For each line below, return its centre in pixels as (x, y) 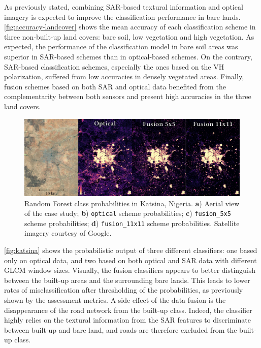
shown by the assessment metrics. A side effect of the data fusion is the (115, 299)
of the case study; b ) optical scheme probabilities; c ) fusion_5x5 (128, 213)
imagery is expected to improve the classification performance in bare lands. (122, 17)
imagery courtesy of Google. (68, 233)
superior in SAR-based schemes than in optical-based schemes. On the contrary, (128, 56)
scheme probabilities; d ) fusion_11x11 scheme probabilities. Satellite (132, 223)
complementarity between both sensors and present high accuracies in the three (128, 96)
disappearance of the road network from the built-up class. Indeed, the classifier (128, 310)
